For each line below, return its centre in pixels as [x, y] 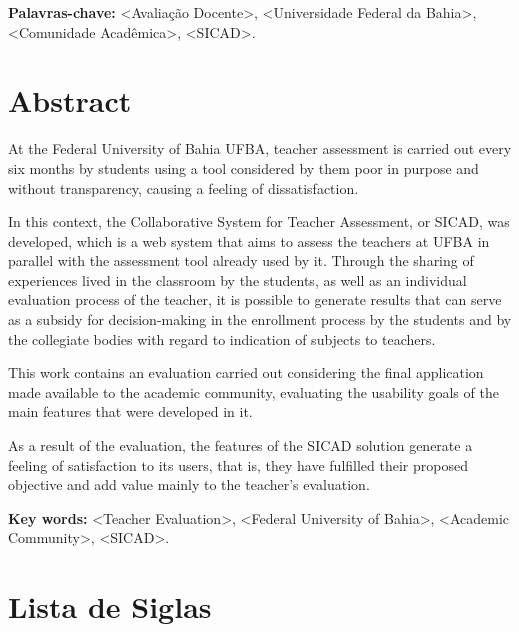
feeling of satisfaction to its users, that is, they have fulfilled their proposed [238, 464]
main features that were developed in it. [130, 411]
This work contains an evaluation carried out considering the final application [246, 372]
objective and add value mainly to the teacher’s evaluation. [189, 484]
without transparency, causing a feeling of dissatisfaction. [183, 187]
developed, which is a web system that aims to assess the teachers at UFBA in [249, 240]
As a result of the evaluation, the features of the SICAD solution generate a [240, 445]
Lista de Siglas [110, 606]
